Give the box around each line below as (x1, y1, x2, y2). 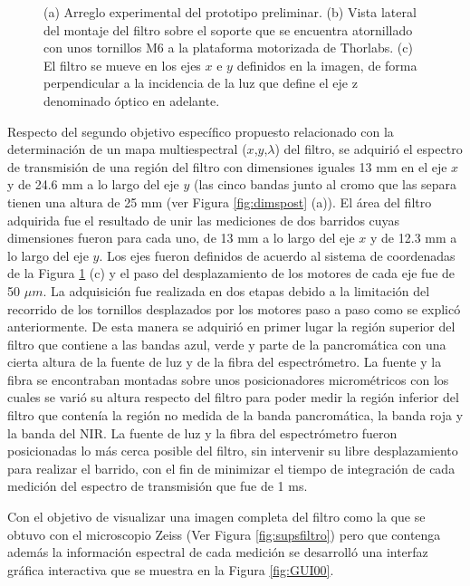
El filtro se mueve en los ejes (43, 55, 201, 74)
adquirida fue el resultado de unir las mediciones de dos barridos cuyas (7, 210, 400, 229)
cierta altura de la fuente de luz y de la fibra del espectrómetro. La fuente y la (7, 352, 442, 371)
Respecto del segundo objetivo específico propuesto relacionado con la (7, 121, 394, 140)
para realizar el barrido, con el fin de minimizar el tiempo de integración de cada (7, 458, 456, 477)
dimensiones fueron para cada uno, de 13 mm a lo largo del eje (7, 228, 355, 247)
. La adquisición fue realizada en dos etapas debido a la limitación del (43, 281, 430, 300)
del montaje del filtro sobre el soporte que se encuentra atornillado (43, 20, 413, 39)
